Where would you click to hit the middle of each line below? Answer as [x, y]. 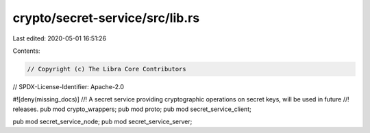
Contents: [26, 51]
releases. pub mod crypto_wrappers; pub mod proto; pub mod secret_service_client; [132, 109]
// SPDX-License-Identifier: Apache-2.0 [69, 86]
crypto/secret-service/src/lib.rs [106, 18]
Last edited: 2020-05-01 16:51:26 [59, 38]
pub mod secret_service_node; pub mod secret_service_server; [102, 122]
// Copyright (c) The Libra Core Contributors [107, 69]
